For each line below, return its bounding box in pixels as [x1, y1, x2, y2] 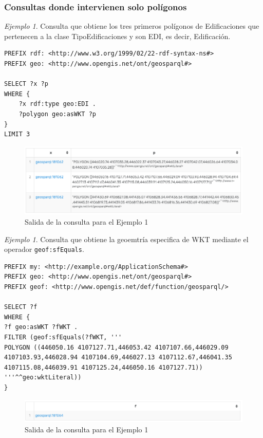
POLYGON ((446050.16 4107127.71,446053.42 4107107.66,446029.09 [4, 343, 229, 351]
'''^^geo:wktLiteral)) [4, 374, 82, 381]
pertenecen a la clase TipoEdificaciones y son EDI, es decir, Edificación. [4, 30, 231, 41]
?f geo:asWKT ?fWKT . [4, 323, 78, 331]
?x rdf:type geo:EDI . [18, 100, 96, 108]
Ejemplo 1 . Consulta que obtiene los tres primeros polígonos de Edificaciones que [4, 21, 259, 31]
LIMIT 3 [4, 131, 30, 138]
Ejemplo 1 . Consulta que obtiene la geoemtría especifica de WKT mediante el [4, 233, 249, 244]
